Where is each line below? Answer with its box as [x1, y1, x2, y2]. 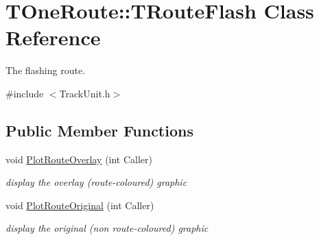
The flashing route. [5, 63, 86, 77]
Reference [5, 23, 101, 51]
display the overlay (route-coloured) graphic [5, 175, 187, 189]
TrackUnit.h [59, 86, 110, 100]
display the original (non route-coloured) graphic [5, 221, 209, 235]
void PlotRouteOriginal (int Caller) [5, 197, 154, 212]
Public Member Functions [5, 119, 193, 141]
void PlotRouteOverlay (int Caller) [5, 152, 153, 166]
